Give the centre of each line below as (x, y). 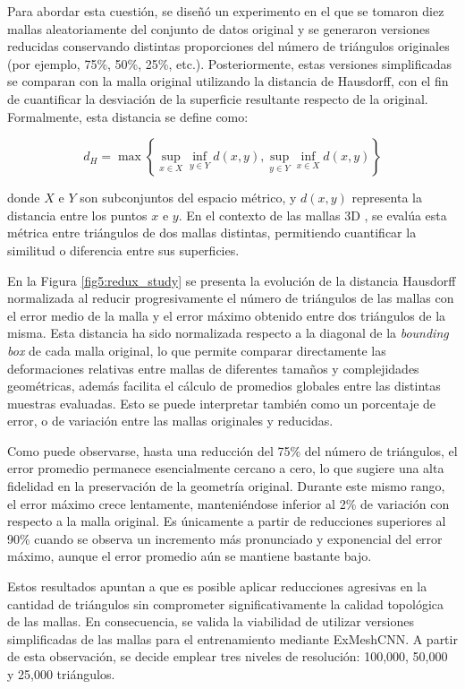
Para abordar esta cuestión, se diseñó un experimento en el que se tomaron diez (226, 11)
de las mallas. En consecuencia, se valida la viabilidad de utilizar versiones (211, 621)
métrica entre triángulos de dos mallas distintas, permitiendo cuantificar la (212, 233)
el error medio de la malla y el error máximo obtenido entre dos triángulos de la (227, 315)
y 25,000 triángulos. (61, 674)
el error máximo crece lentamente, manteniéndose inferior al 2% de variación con (228, 503)
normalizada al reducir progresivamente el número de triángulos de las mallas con (231, 298)
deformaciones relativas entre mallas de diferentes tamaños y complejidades (213, 368)
